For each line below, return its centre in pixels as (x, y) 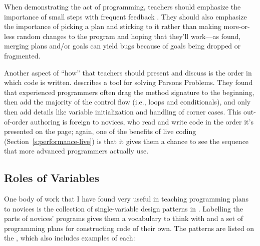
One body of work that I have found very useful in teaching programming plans (126, 199)
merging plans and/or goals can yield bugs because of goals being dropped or (122, 46)
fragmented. (22, 55)
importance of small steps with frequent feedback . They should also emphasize (125, 16)
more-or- (237, 26)
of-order (16, 121)
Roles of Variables (52, 178)
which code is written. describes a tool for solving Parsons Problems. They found (128, 82)
